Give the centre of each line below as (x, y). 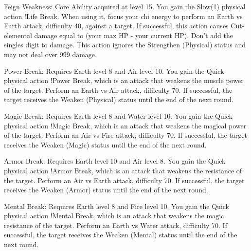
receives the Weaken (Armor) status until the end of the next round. (106, 190)
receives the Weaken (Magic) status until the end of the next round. (105, 144)
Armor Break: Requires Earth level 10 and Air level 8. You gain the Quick (115, 161)
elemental (18, 35)
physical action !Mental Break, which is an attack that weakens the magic (114, 216)
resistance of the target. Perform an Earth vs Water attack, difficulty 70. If (116, 225)
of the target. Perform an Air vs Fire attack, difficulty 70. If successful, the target (125, 135)
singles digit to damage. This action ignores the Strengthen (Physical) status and (125, 45)
